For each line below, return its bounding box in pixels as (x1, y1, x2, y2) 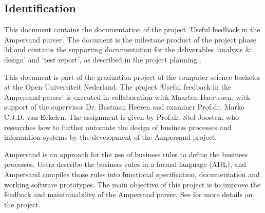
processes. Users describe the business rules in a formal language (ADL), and (4, 159, 247, 169)
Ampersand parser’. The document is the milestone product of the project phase (4, 34, 256, 45)
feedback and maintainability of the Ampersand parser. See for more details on (4, 189, 253, 200)
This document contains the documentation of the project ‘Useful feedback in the (4, 24, 260, 35)
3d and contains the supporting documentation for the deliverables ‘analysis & (4, 44, 251, 55)
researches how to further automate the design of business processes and (4, 121, 232, 132)
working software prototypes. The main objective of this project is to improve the (4, 179, 261, 189)
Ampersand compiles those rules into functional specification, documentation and (4, 168, 260, 179)
